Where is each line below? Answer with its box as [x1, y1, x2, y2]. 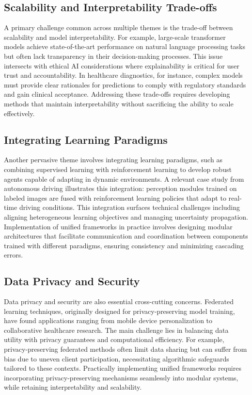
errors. [4, 250, 23, 260]
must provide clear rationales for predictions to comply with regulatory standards [4, 79, 246, 89]
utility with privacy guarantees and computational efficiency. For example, [4, 334, 224, 344]
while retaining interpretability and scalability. [4, 382, 142, 392]
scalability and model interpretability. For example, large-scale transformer [4, 32, 226, 42]
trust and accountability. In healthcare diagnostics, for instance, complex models [4, 70, 243, 80]
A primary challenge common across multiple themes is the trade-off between [4, 22, 233, 33]
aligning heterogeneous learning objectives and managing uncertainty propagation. [4, 211, 248, 222]
